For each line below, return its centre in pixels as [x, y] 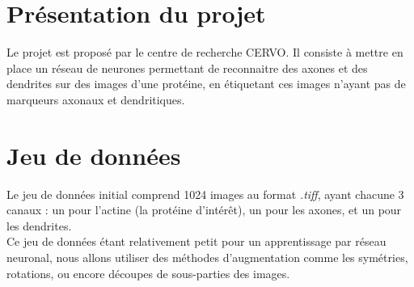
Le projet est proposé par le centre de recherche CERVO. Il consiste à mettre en [205, 52]
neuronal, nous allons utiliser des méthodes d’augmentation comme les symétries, [207, 257]
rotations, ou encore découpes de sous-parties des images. [148, 273]
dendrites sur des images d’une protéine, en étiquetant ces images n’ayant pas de [206, 84]
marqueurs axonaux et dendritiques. [96, 99]
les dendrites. [39, 225]
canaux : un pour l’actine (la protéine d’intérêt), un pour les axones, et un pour [204, 210]
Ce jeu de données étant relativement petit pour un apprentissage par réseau [196, 241]
